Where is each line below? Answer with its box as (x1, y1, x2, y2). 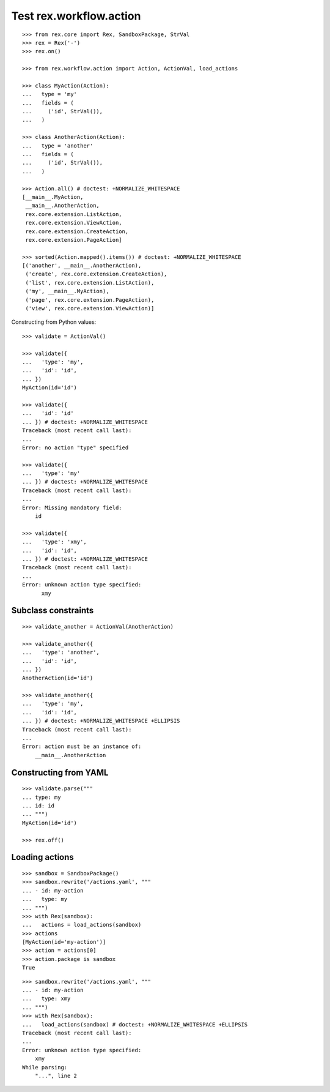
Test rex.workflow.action (11, 9, 141, 23)
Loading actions (11, 852, 75, 862)
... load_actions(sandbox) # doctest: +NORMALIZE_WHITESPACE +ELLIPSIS (22, 1021, 248, 1028)
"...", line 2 (34, 1072, 78, 1079)
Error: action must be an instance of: (22, 743, 142, 750)
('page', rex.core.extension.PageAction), (25, 296, 155, 303)
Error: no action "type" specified (22, 444, 129, 451)
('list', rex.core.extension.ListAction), (25, 279, 155, 286)
